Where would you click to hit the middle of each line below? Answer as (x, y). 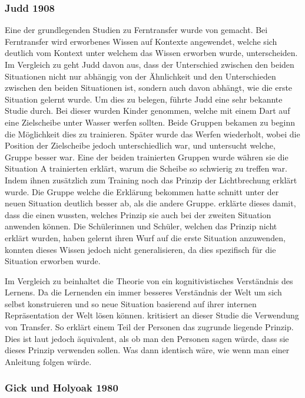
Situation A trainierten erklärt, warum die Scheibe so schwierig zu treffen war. (146, 168)
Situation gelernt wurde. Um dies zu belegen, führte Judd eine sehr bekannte (144, 99)
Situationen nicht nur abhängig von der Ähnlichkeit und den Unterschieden (140, 76)
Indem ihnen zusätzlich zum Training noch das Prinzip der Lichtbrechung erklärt (151, 180)
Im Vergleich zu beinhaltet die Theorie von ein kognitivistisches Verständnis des (149, 280)
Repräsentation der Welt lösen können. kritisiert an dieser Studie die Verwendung (152, 315)
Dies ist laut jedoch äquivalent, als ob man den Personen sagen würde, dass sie (147, 338)
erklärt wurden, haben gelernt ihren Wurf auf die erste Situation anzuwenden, (145, 237)
